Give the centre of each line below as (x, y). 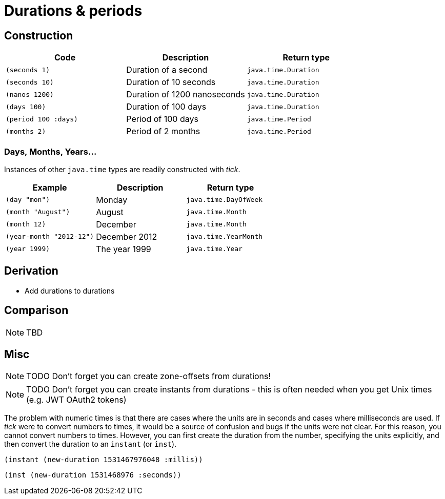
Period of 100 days (162, 119)
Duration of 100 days (166, 107)
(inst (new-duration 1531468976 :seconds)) (93, 475)
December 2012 (127, 236)
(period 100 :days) (42, 119)
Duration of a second (167, 70)
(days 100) (26, 107)
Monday (112, 200)
